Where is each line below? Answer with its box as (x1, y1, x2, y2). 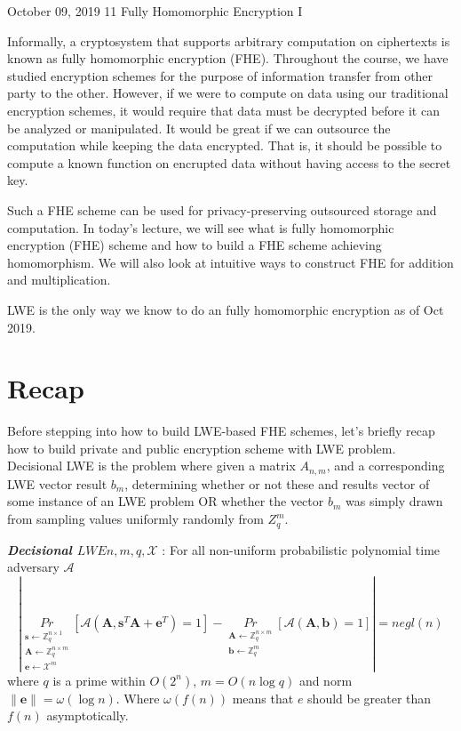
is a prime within (52, 671, 146, 689)
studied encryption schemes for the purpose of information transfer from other (7, 66, 433, 84)
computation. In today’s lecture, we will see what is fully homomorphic (7, 218, 394, 237)
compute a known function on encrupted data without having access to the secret (7, 153, 451, 172)
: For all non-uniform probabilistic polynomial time (162, 540, 441, 558)
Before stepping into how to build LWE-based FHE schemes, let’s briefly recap (7, 422, 435, 440)
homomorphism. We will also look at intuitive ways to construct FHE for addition (7, 253, 454, 271)
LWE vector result (7, 474, 107, 493)
